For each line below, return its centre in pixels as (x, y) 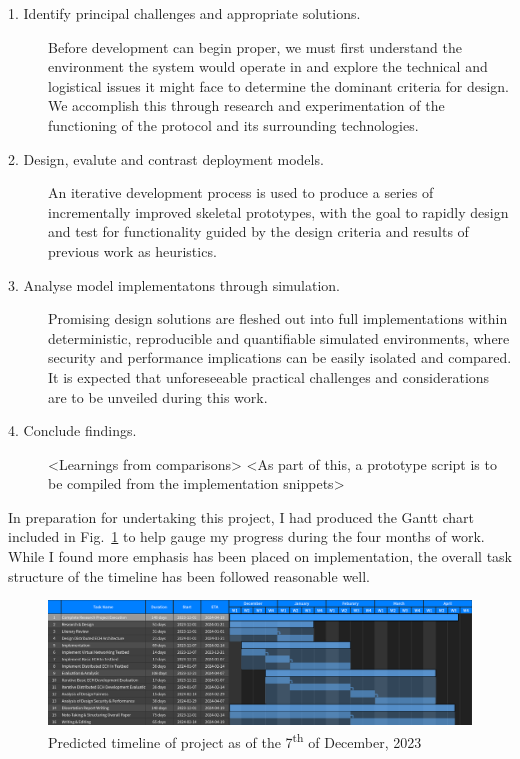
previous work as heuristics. (132, 250)
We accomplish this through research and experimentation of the (246, 105)
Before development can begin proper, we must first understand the (255, 46)
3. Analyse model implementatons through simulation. (174, 284)
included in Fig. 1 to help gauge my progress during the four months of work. (246, 536)
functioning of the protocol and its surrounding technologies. (233, 124)
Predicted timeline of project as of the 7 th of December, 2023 (235, 741)
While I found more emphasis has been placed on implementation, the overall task (260, 556)
